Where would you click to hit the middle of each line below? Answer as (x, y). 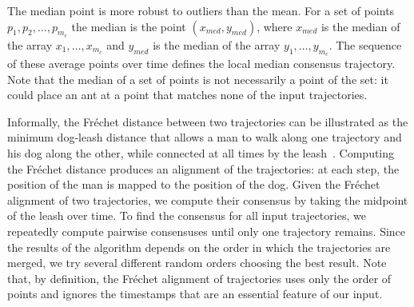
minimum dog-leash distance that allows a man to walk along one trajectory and (205, 137)
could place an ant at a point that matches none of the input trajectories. (187, 95)
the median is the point (129, 26)
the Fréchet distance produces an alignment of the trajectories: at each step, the (203, 168)
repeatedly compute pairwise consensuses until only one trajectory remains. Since (207, 231)
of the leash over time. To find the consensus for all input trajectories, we (187, 215)
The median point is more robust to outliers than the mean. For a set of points (201, 10)
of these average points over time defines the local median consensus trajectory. (201, 63)
